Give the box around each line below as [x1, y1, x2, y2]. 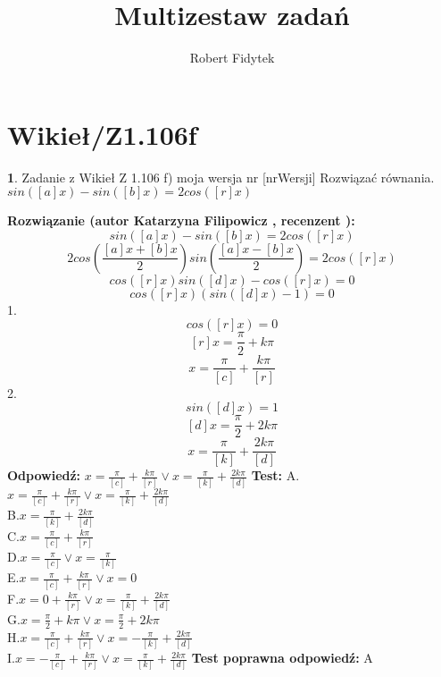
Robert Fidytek [189, 48, 275, 67]
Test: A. [251, 466, 300, 485]
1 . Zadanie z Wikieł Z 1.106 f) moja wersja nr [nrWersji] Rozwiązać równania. [7, 167, 435, 186]
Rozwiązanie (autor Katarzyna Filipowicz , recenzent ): [7, 211, 355, 230]
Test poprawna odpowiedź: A [191, 648, 373, 667]
